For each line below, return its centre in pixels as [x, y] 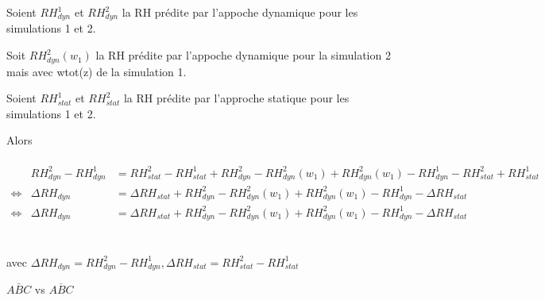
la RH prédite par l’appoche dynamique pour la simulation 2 [243, 55]
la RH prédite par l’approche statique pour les [236, 98]
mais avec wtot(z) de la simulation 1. [97, 71]
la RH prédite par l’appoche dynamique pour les [240, 12]
